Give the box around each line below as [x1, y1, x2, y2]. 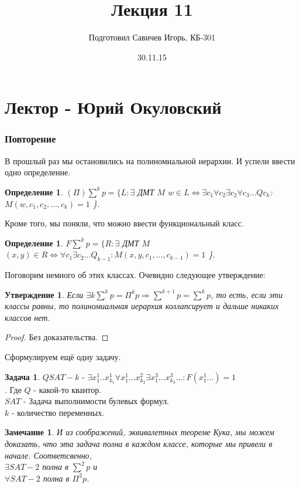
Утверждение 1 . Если [5, 288, 84, 300]
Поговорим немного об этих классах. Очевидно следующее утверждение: [5, 269, 265, 281]
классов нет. [5, 311, 50, 323]
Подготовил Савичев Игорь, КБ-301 [88, 31, 216, 43]
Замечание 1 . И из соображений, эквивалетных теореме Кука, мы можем [5, 426, 274, 438]
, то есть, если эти [211, 288, 283, 300]
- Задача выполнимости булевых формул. [23, 395, 170, 407]
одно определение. [5, 166, 71, 178]
